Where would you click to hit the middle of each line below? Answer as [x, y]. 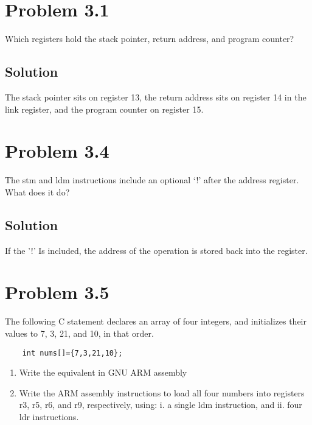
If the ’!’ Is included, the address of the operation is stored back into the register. [156, 250]
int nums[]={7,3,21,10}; [72, 353]
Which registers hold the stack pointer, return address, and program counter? [150, 39]
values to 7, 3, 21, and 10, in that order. [79, 333]
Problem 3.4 [57, 151]
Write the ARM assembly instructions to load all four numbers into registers [162, 392]
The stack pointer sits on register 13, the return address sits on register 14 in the [156, 97]
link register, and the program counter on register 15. [104, 109]
